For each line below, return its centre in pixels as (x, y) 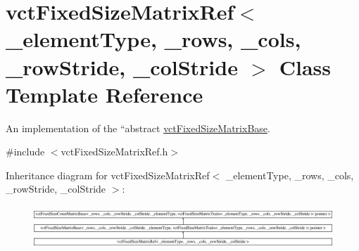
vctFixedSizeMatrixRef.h (114, 152)
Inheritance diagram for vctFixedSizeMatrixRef (108, 175)
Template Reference (105, 94)
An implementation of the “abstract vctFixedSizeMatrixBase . (138, 128)
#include (25, 152)
